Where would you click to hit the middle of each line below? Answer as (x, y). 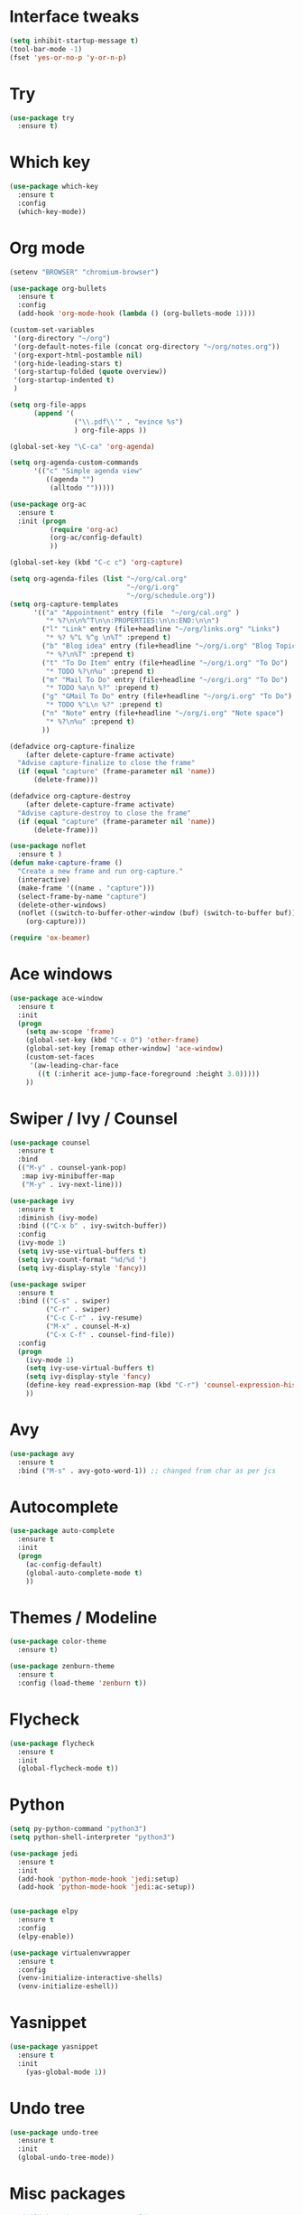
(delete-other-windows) (62, 905)
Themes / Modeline (83, 1617)
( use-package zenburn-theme (62, 1667)
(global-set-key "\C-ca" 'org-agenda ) (82, 446)
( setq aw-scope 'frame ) (70, 1032)
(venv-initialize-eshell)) (68, 1986)
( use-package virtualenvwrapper (70, 1953)
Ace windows (61, 974)
